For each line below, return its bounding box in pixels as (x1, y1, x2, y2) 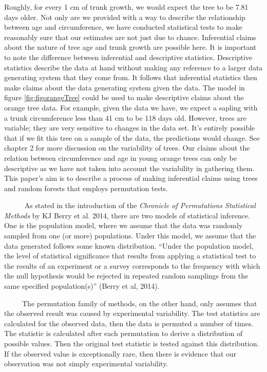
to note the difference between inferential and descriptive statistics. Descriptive (4, 51, 253, 62)
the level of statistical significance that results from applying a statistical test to (4, 250, 256, 261)
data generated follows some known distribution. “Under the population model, (4, 240, 254, 251)
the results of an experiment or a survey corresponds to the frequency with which (4, 260, 260, 271)
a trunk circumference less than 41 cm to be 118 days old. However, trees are (4, 112, 246, 123)
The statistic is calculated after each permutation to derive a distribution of (4, 328, 243, 339)
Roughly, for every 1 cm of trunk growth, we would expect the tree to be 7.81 (4, 2, 249, 12)
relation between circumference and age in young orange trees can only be (4, 152, 237, 163)
